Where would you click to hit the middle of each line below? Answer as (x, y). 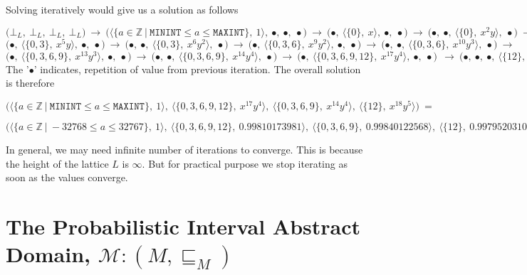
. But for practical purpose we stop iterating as (245, 163)
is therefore (30, 83)
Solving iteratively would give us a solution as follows (122, 9)
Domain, (48, 254)
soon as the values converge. (67, 177)
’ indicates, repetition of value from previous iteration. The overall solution (197, 69)
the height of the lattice (57, 163)
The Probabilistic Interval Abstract (183, 226)
